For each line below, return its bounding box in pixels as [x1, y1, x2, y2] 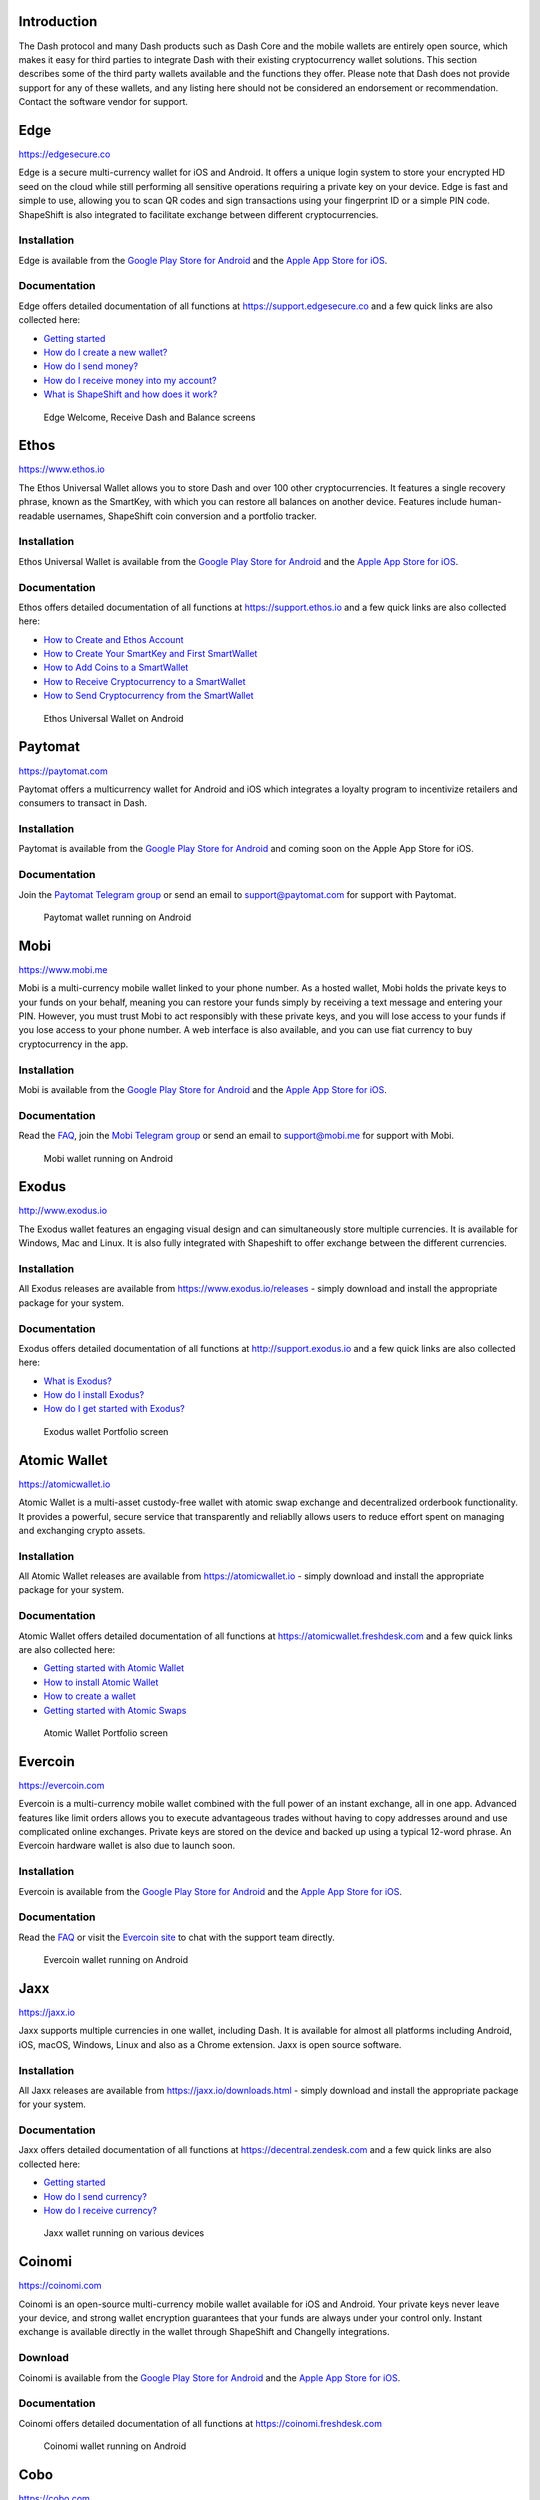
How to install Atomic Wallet [43, 1676, 159, 1688]
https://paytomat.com [18, 765, 109, 777]
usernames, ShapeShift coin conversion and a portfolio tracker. [56, 510, 317, 522]
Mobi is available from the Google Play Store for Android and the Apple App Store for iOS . [18, 1084, 387, 1096]
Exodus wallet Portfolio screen [43, 1425, 169, 1437]
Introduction [18, 13, 98, 30]
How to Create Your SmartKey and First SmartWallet [43, 648, 258, 660]
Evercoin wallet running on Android [43, 1954, 189, 1966]
